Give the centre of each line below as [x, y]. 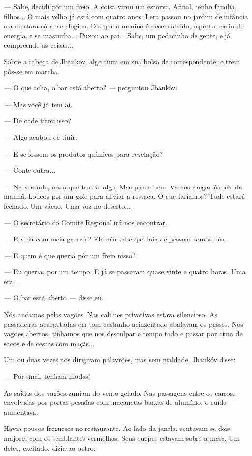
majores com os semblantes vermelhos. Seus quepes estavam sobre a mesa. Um [122, 438]
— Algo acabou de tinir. [41, 137]
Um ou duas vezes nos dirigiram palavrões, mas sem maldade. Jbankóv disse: [120, 360]
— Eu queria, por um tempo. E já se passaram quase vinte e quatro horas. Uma [125, 272]
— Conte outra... [30, 170]
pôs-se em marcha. [32, 71]
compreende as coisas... [39, 45]
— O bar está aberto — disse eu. [54, 298]
